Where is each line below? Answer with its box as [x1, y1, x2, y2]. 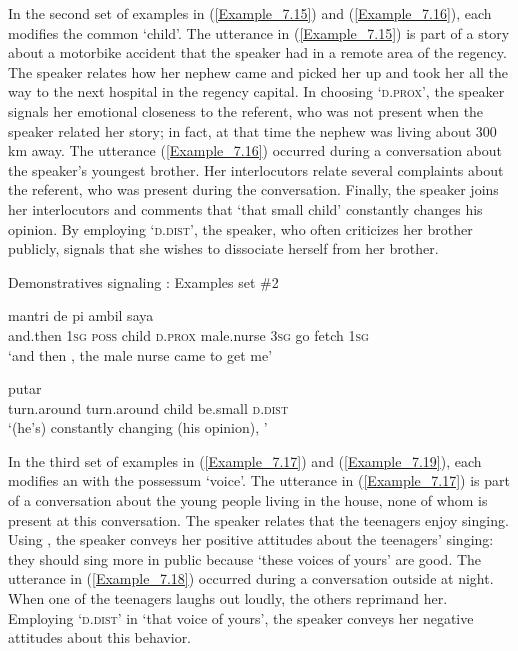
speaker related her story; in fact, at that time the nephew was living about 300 [8, 120, 497, 141]
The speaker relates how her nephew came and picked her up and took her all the [8, 61, 509, 82]
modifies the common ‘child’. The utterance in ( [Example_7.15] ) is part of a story [8, 22, 510, 43]
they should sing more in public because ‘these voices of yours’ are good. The [8, 548, 482, 569]
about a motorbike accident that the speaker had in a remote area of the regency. [8, 42, 507, 63]
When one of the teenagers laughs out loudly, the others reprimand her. [8, 588, 448, 609]
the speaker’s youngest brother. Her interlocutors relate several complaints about [8, 159, 504, 180]
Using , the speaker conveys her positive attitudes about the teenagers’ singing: [8, 529, 494, 550]
